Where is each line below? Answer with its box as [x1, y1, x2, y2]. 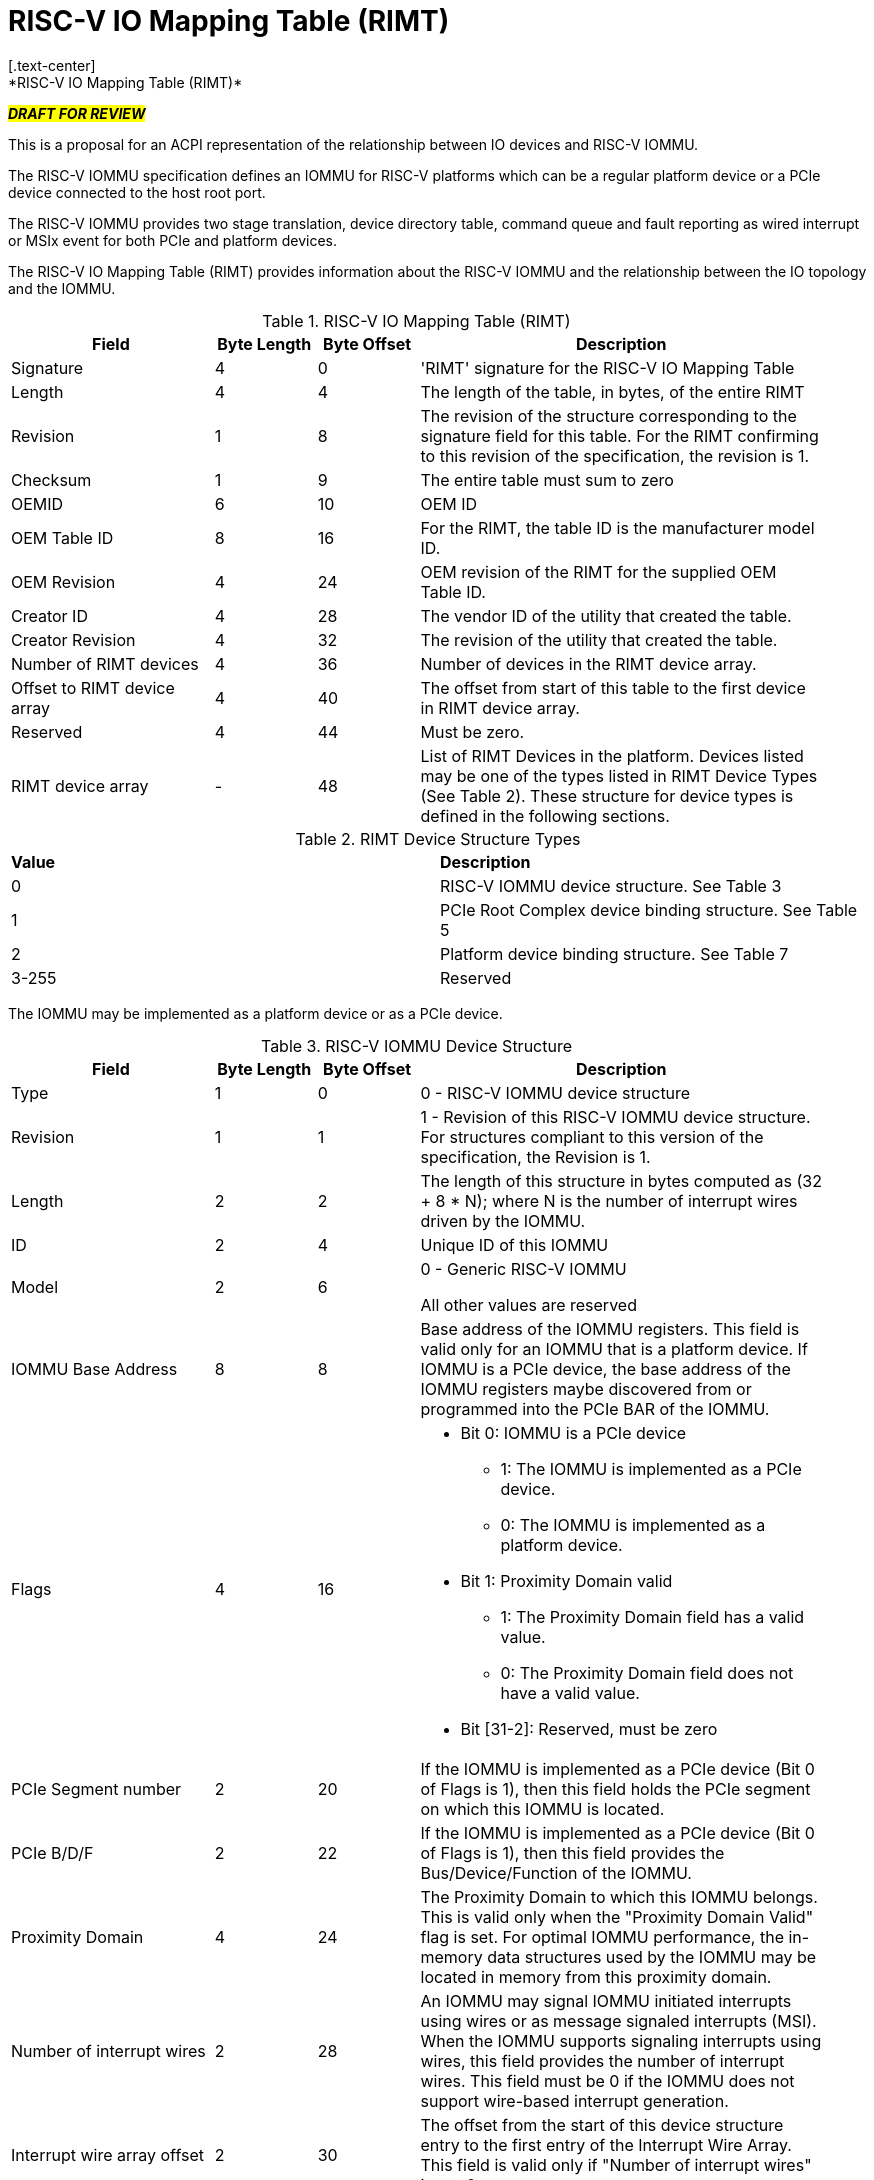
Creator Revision [11, 629, 136, 650]
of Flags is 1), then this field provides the [420, 1842, 725, 1863]
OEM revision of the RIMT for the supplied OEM [420, 561, 777, 582]
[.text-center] [8, 56, 96, 74]
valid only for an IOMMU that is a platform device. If [420, 1338, 808, 1359]
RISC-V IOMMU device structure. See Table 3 [440, 875, 782, 896]
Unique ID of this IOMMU [420, 1234, 609, 1255]
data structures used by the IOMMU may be [487, 1946, 817, 1967]
